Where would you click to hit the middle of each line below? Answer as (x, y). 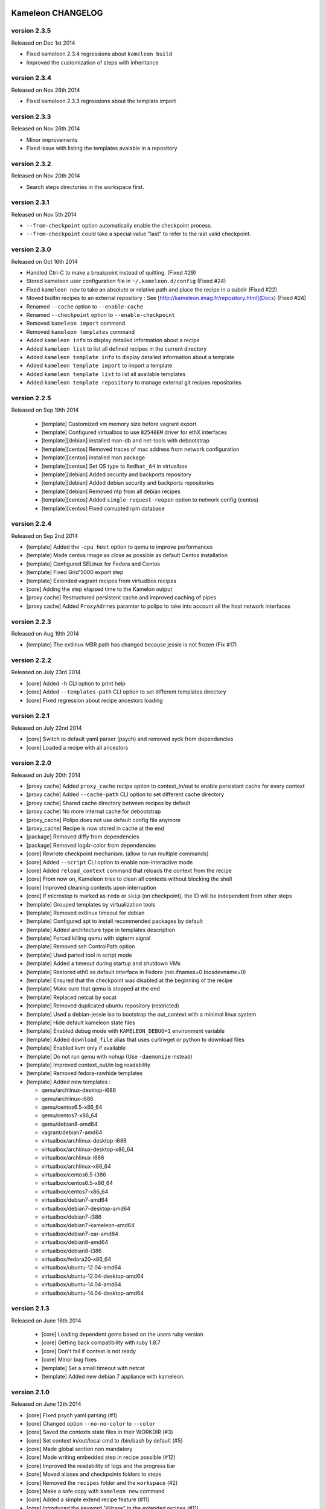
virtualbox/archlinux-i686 (73, 1158)
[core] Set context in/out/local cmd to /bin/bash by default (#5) (105, 1440)
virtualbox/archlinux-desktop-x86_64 (88, 1149)
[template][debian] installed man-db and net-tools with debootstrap (125, 441)
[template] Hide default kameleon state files (81, 1022)
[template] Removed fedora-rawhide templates (85, 1073)
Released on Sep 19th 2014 (45, 410)
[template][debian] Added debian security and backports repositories (128, 483)
